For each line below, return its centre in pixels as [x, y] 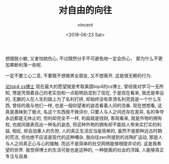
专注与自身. [17, 156]
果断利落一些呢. [26, 64]
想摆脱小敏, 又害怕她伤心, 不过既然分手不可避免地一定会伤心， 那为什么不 [82, 58]
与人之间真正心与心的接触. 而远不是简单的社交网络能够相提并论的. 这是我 [81, 143]
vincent [85, 25]
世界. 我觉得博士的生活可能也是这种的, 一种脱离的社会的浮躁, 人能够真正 [89, 150]
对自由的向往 [85, 10]
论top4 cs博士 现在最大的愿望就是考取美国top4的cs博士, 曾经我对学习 [78, 86]
